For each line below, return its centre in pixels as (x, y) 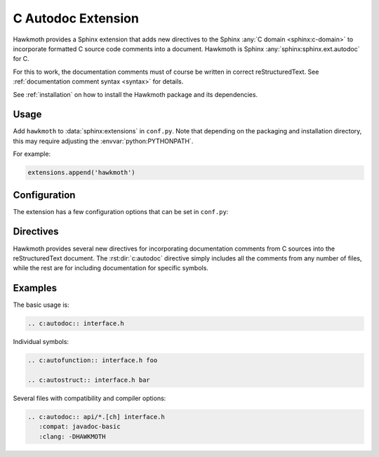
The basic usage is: (41, 305)
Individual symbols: (41, 342)
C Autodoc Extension (76, 18)
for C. (21, 59)
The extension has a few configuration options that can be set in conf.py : (121, 211)
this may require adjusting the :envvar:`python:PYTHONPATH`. (103, 141)
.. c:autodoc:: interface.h (76, 324)
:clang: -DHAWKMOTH (72, 436)
